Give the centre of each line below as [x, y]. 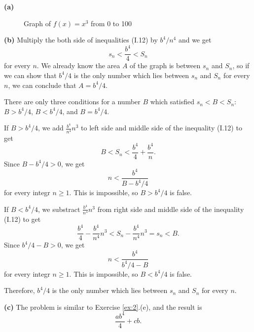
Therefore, [19, 290]
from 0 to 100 [111, 23]
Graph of [37, 23]
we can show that [30, 75]
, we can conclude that [42, 85]
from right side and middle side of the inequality [171, 209]
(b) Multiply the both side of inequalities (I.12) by [81, 40]
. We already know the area [78, 65]
